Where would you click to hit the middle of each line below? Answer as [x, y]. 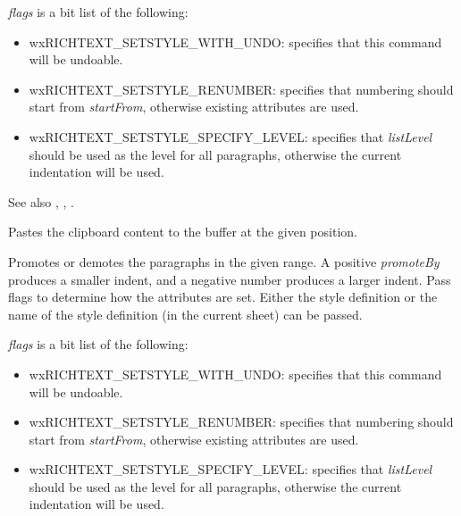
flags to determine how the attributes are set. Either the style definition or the [223, 297]
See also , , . [41, 201]
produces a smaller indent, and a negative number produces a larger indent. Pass [230, 279]
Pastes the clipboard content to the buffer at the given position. [183, 232]
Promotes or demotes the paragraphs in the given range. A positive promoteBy [224, 261]
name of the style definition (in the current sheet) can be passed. [185, 314]
